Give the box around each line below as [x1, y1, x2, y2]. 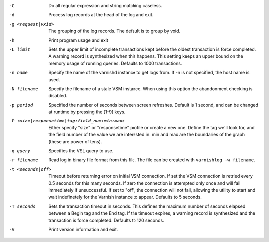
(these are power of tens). [48, 138, 102, 144]
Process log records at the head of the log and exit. [48, 12, 154, 18]
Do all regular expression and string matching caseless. [48, 3, 162, 8]
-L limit [9, 46, 31, 52]
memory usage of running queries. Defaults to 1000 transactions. [48, 60, 182, 66]
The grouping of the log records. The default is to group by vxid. [48, 28, 181, 34]
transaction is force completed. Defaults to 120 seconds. [48, 217, 164, 223]
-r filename [9, 157, 38, 163]
